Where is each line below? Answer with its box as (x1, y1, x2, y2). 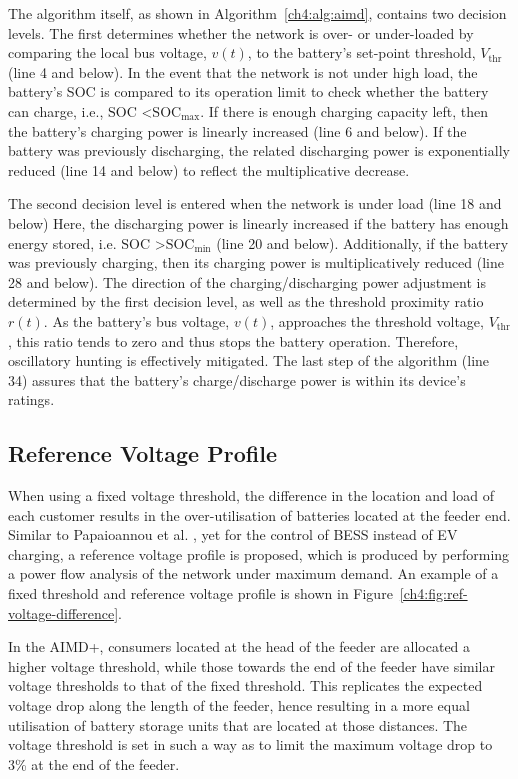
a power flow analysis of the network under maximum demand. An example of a (8, 563, 499, 584)
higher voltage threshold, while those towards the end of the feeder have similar (8, 655, 495, 676)
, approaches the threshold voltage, (270, 310, 484, 331)
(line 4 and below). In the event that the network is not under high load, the (8, 61, 478, 82)
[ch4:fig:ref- (399, 583, 468, 604)
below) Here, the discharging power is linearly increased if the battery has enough (8, 212, 509, 233)
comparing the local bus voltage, (8, 42, 207, 63)
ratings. (8, 389, 55, 410)
